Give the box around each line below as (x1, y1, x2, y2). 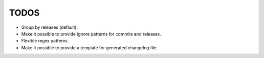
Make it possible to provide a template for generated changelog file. (21, 44, 158, 51)
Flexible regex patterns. (21, 38, 69, 44)
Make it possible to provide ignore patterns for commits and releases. (21, 31, 161, 37)
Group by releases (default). (21, 24, 78, 30)
